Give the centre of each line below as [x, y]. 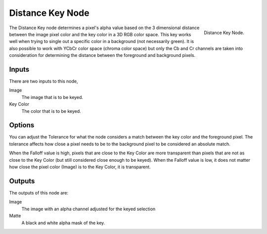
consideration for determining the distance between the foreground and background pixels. [102, 55]
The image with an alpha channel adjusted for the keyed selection [89, 209]
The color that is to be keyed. [51, 111]
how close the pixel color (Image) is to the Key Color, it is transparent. [80, 167]
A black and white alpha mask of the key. [63, 223]
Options [22, 125]
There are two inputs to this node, [44, 81]
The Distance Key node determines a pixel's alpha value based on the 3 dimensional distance [104, 28]
